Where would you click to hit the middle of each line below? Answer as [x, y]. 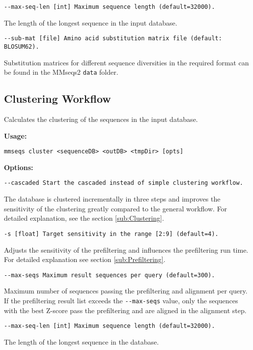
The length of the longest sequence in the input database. [91, 22]
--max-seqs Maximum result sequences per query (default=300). [110, 275]
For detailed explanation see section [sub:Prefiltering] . [85, 259]
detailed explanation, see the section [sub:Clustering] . [84, 218]
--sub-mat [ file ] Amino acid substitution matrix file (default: [113, 39]
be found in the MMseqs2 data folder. [61, 72]
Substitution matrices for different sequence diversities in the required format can [126, 62]
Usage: [15, 135]
